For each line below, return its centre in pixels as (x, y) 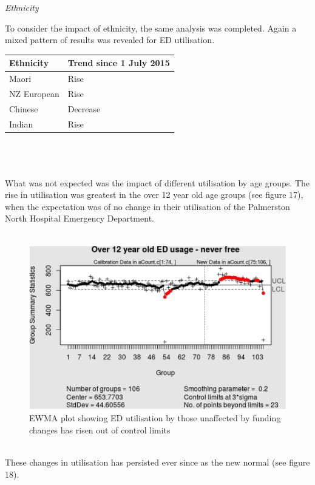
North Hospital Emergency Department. (80, 218)
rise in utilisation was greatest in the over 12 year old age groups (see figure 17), (154, 195)
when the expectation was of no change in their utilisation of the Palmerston (147, 206)
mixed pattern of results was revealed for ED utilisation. (110, 40)
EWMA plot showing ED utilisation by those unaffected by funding (155, 418)
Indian (21, 124)
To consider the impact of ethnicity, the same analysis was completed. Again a (151, 28)
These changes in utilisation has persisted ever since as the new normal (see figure (157, 462)
